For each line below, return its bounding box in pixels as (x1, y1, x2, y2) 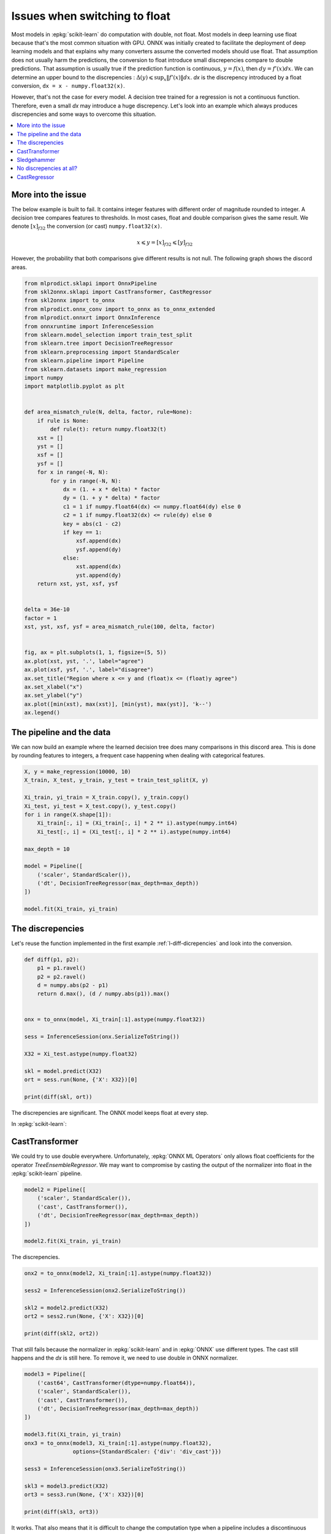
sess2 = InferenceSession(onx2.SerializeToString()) (24, 1287, 186, 1294)
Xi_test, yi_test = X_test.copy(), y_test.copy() (24, 803, 177, 809)
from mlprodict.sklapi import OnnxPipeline (24, 280, 158, 287)
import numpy (24, 374, 64, 381)
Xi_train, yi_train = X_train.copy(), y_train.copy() (24, 794, 189, 801)
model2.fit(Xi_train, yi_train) (24, 1238, 122, 1245)
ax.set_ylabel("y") (24, 692, 83, 699)
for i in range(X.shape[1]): (24, 811, 112, 818)
